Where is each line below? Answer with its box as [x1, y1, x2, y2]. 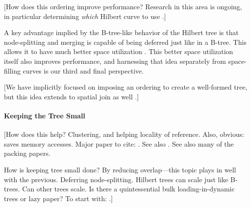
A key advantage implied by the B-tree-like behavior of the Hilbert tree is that [4, 27, 239, 38]
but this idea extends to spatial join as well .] [4, 91, 139, 101]
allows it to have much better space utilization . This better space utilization [4, 46, 233, 56]
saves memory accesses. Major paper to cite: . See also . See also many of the [4, 138, 234, 149]
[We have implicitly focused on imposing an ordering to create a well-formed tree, [4, 82, 248, 92]
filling [4, 65, 21, 75]
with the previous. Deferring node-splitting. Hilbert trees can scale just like [4, 174, 229, 184]
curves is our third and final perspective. [22, 65, 144, 75]
